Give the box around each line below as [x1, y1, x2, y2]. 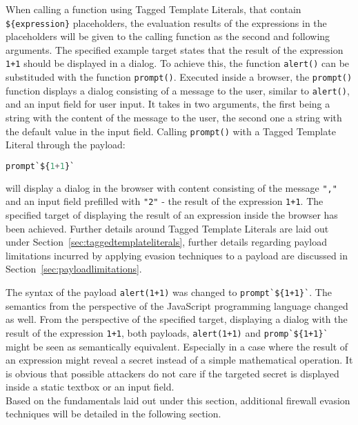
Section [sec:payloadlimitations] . [6, 261, 142, 276]
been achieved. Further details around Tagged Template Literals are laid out [6, 221, 329, 235]
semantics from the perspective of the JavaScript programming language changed [6, 298, 348, 313]
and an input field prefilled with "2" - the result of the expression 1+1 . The [6, 194, 324, 208]
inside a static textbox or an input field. [6, 379, 175, 394]
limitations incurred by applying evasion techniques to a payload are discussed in [6, 248, 348, 262]
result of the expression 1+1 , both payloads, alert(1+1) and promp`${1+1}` [6, 325, 328, 339]
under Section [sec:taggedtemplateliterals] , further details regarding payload [6, 235, 328, 249]
